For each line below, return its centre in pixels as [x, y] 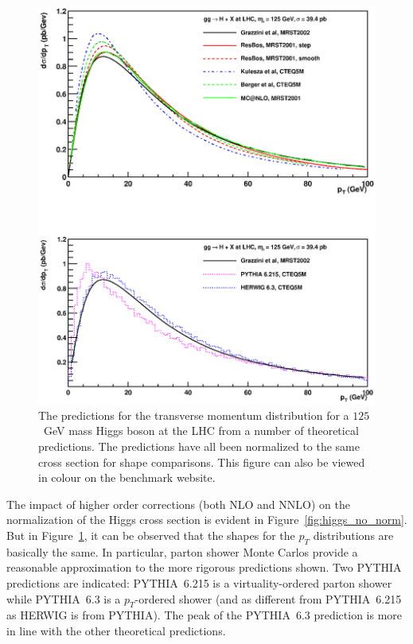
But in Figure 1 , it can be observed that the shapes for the [151, 535]
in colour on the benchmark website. [127, 477]
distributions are [353, 535]
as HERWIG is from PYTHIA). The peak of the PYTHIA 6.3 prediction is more [205, 615]
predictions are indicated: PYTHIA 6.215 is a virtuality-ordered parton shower [199, 582]
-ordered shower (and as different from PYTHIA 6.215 [268, 598]
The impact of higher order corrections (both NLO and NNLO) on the [178, 504]
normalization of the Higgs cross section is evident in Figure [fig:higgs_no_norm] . [207, 520]
